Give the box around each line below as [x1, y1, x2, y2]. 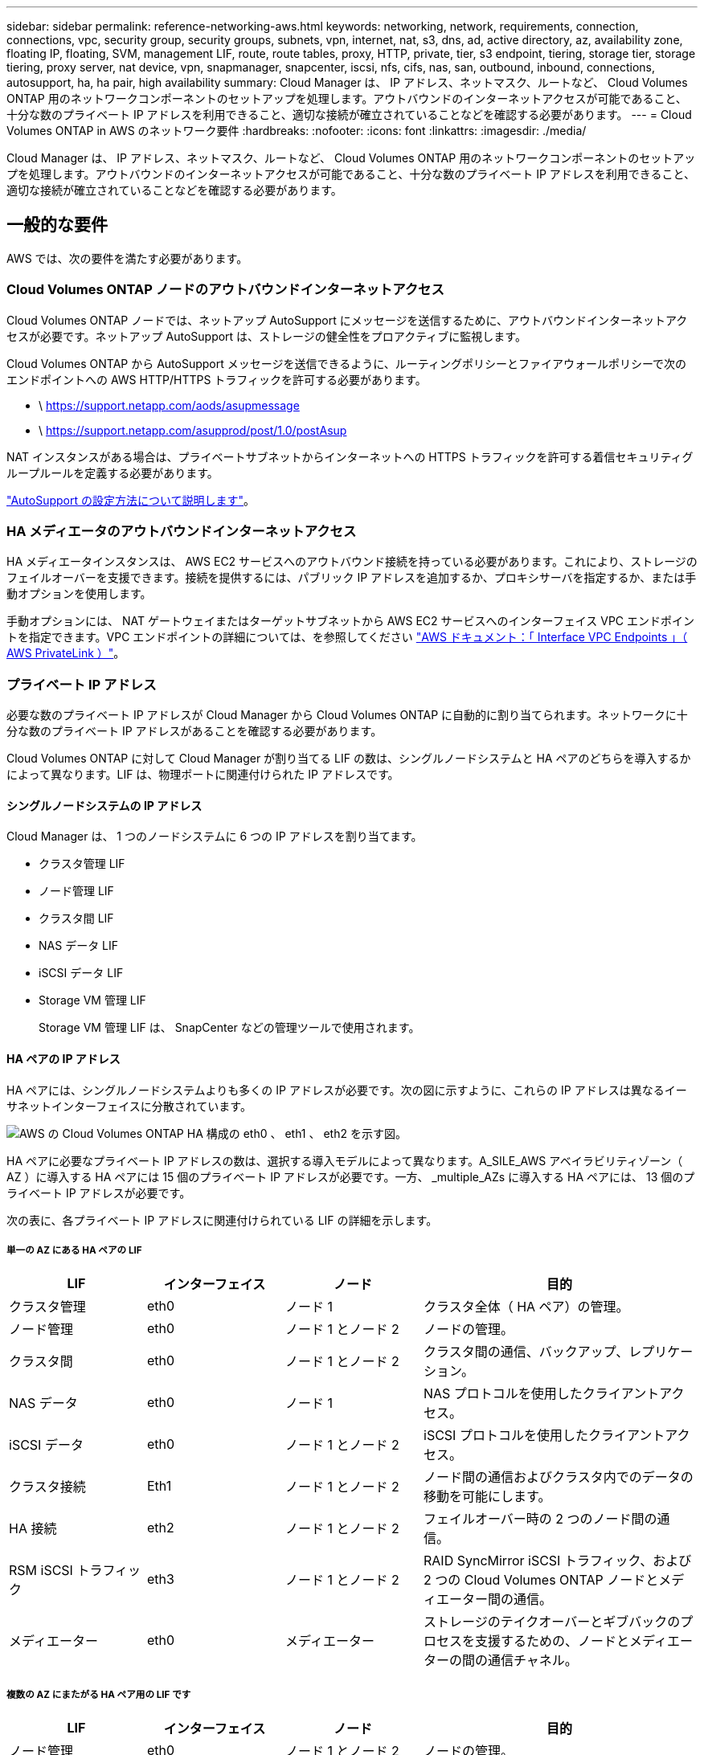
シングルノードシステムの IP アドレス [6, 798, 203, 812]
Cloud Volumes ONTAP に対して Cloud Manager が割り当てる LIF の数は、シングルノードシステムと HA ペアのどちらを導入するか [6, 751, 691, 766]
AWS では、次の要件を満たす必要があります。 [6, 251, 248, 265]
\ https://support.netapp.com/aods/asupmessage [39, 398, 300, 412]
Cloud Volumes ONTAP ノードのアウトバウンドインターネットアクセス [6, 281, 444, 298]
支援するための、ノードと [475, 1633, 630, 1650]
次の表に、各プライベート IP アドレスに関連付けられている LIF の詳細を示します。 [6, 1213, 438, 1227]
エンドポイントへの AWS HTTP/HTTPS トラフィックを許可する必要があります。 [6, 372, 427, 387]
